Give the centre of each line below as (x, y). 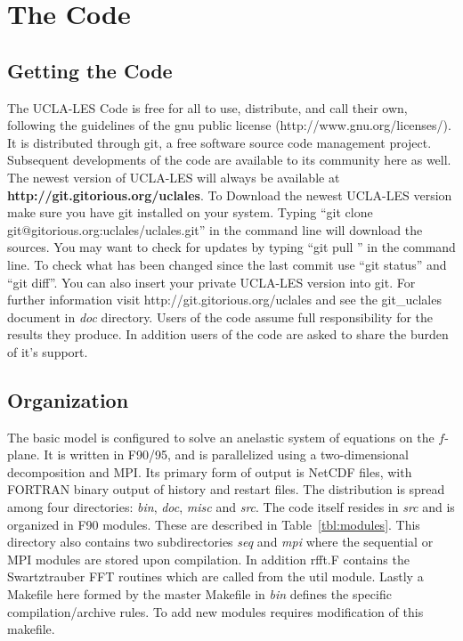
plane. (24, 454)
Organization (68, 399)
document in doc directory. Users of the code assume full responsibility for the (220, 316)
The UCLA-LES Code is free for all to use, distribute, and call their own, (207, 107)
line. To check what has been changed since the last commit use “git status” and (227, 264)
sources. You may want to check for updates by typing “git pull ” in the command (231, 247)
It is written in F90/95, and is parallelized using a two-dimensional (226, 454)
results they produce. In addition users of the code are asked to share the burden (228, 334)
